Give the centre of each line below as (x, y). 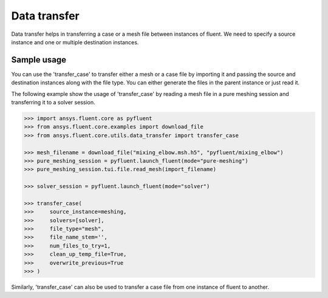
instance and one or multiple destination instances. (75, 42)
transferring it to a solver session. (53, 103)
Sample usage (39, 60)
